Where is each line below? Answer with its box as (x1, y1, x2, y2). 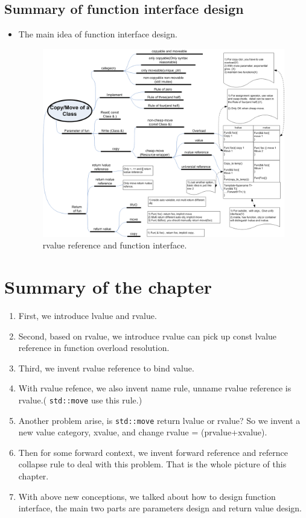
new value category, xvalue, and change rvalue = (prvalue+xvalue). (18, 426, 267, 438)
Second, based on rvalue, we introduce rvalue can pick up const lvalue (18, 329, 277, 342)
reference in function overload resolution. (18, 341, 170, 354)
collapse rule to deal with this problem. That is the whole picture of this (18, 458, 287, 470)
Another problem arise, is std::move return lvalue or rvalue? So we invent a (18, 414, 301, 426)
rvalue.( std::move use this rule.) (18, 393, 142, 406)
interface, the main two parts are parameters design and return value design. (18, 502, 302, 514)
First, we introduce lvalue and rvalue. (18, 309, 157, 321)
